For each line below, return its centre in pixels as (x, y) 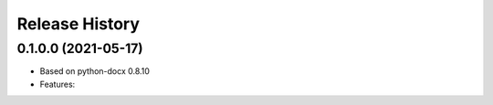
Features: (58, 84)
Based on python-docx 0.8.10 (95, 71)
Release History (79, 24)
